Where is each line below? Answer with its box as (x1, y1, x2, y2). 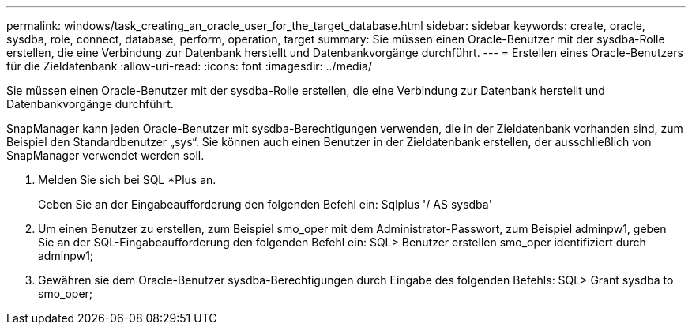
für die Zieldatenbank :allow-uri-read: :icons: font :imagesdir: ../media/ (6, 59, 372, 73)
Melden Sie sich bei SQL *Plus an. (38, 173, 216, 186)
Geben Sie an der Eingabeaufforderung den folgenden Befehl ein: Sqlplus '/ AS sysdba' (38, 197, 492, 211)
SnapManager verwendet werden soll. (6, 149, 205, 162)
